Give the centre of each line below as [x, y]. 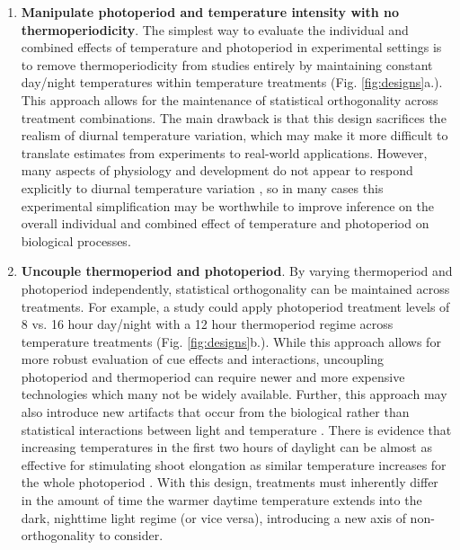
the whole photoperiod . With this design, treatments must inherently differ [230, 482]
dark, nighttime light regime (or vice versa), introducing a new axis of [213, 517]
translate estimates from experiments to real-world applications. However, [224, 152]
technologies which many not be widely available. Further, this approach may [234, 394]
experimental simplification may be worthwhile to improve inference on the [227, 205]
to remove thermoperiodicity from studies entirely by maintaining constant [227, 64]
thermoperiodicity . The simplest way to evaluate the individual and [215, 29]
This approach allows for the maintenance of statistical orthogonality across [230, 99]
